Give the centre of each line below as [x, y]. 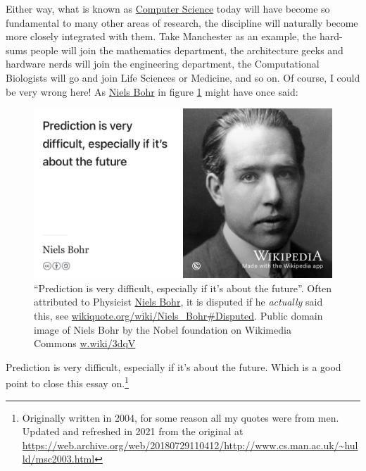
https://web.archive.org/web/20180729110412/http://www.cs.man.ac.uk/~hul [190, 445]
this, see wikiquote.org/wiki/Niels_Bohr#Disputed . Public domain [178, 315]
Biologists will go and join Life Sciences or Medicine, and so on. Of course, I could [183, 77]
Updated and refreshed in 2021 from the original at [133, 431]
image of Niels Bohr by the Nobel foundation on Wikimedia [163, 329]
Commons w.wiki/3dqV [85, 343]
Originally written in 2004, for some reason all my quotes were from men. [181, 417]
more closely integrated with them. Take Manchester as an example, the [161, 36]
